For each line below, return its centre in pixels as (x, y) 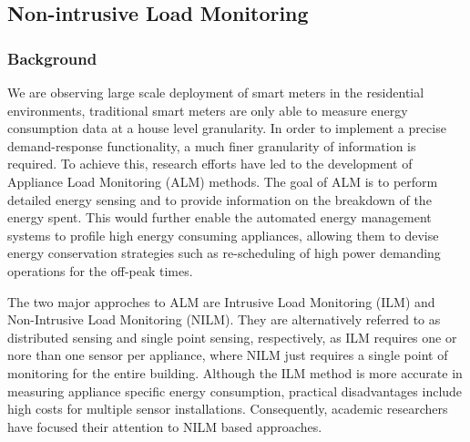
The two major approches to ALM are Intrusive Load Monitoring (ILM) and (221, 301)
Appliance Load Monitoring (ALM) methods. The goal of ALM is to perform (223, 181)
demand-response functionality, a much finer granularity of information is (212, 145)
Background (52, 58)
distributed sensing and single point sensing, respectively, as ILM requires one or (232, 337)
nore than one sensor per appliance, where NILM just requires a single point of (228, 355)
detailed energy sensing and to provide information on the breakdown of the (220, 199)
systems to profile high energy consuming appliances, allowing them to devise (223, 235)
